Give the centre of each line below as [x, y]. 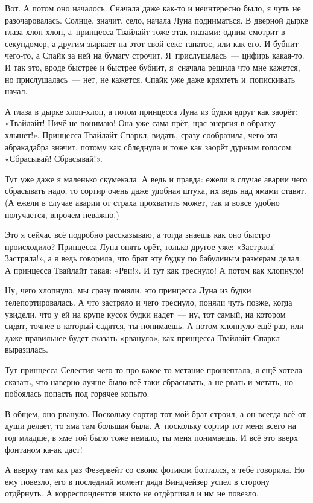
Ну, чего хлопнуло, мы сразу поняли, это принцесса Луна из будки [128, 290]
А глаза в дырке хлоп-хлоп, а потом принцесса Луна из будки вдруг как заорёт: [151, 111]
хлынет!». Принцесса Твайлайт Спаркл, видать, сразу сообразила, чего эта [141, 134]
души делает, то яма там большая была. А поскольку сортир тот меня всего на [150, 425]
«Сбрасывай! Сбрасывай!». [54, 159]
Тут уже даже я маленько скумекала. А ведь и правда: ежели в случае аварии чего [156, 178]
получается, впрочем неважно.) [62, 214]
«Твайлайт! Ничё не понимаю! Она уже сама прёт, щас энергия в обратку [140, 123]
